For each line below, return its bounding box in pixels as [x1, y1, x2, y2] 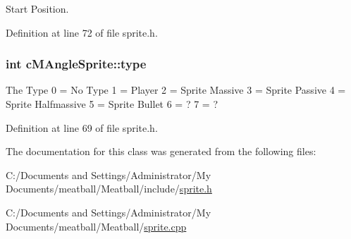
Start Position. [6, 1, 69, 16]
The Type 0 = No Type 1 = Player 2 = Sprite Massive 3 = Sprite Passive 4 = [6, 82, 346, 97]
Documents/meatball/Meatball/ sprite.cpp [6, 219, 187, 233]
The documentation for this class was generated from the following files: [6, 144, 316, 159]
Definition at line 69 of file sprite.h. [6, 120, 158, 135]
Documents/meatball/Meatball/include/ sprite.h [6, 181, 212, 196]
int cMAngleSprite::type [6, 55, 147, 73]
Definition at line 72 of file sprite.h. [6, 25, 158, 39]
